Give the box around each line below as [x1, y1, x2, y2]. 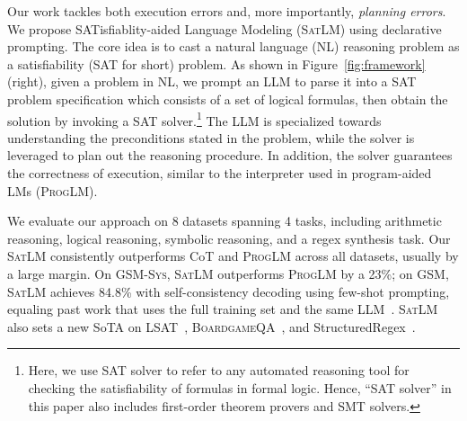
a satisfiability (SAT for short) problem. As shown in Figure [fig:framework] [7, 54, 426, 73]
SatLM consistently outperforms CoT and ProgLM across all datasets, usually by [7, 246, 459, 265]
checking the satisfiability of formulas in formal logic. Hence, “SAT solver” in [28, 378, 452, 397]
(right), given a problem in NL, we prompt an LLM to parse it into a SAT [7, 72, 417, 91]
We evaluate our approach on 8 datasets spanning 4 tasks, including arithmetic [7, 211, 442, 230]
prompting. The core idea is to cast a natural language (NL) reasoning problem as [7, 37, 460, 56]
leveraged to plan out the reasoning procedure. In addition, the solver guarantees [7, 146, 453, 165]
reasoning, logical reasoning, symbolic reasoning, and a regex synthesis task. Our [7, 228, 451, 247]
